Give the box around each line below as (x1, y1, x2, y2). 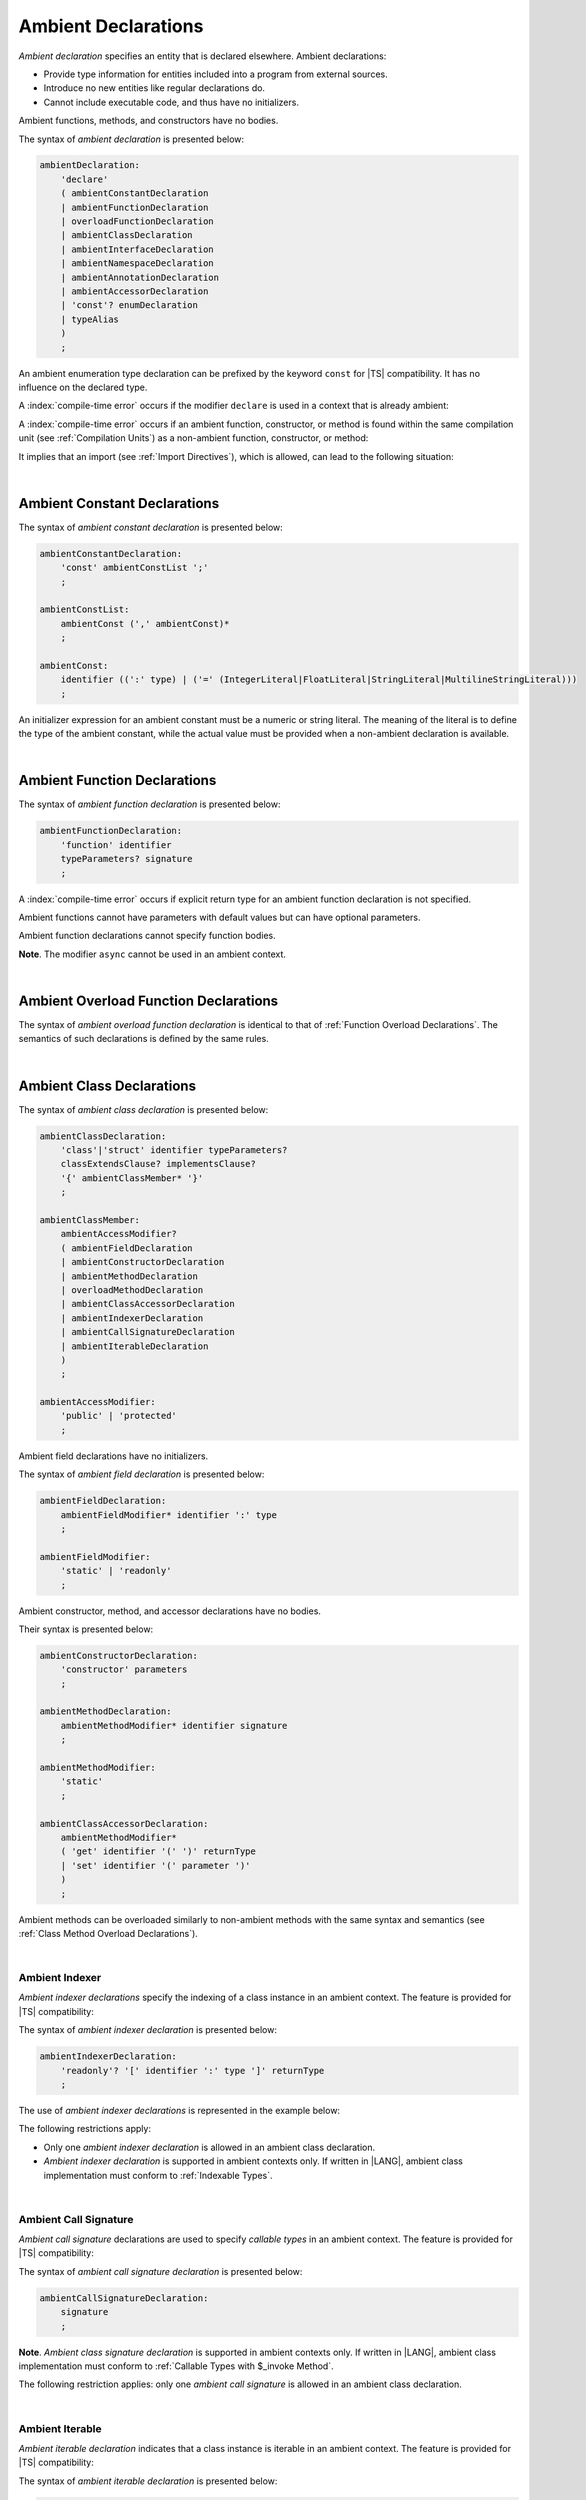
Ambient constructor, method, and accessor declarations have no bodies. (18, 1605, 322, 1617)
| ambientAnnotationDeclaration (60, 271, 220, 283)
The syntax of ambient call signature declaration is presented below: (18, 2265, 303, 2277)
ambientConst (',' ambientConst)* (60, 618, 230, 629)
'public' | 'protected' (60, 1410, 177, 1422)
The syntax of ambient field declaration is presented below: (18, 1468, 265, 1480)
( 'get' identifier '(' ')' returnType (60, 1846, 257, 1857)
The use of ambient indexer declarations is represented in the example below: (18, 2104, 340, 2116)
